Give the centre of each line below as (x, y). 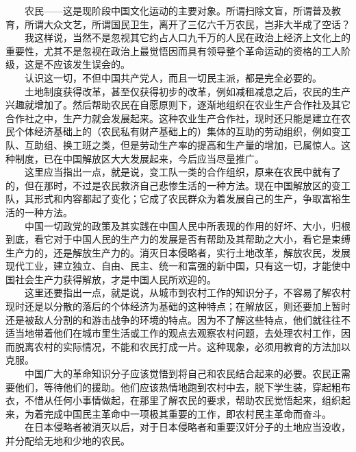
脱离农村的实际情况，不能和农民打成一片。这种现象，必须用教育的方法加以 (182, 346)
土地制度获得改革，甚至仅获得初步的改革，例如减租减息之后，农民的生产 (187, 91)
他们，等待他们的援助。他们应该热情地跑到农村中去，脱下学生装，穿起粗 (178, 386)
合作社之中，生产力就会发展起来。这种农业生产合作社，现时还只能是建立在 (173, 118)
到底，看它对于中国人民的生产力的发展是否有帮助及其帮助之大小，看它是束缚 (178, 239)
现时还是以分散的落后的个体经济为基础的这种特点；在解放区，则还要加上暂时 (178, 306)
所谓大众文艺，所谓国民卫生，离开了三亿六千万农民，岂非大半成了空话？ (187, 24)
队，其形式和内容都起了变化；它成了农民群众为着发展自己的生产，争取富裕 (173, 199)
